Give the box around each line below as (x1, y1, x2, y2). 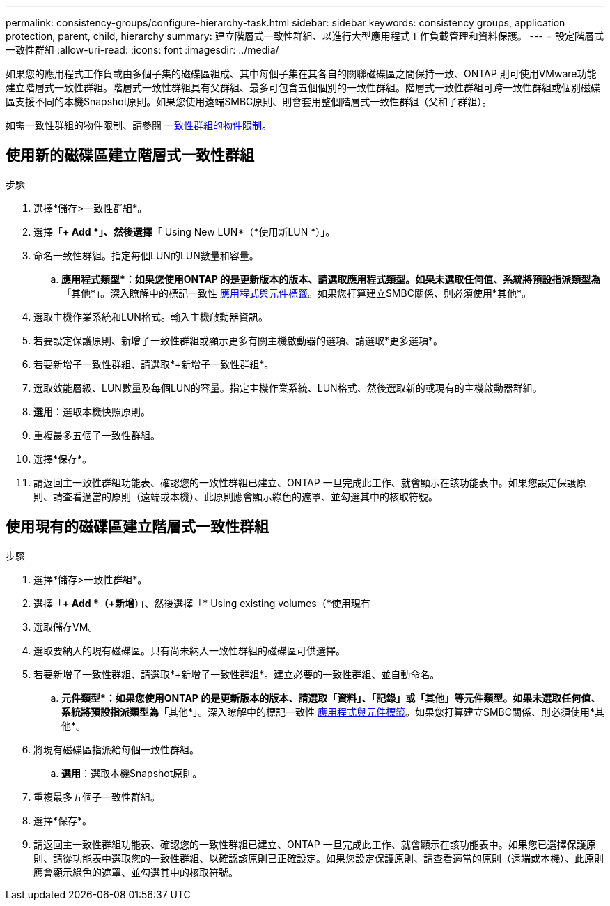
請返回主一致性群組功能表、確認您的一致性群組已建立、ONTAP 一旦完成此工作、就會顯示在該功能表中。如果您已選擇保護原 (33, 838, 596, 850)
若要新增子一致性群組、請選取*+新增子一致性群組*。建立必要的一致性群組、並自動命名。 (33, 668, 440, 680)
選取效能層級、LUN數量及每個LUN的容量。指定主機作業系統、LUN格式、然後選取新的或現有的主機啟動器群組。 (33, 381, 542, 394)
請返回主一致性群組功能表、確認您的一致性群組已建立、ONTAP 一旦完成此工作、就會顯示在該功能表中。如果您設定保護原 (33, 476, 586, 489)
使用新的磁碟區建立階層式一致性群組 (6, 146, 254, 164)
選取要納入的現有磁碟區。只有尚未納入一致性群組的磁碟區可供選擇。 (33, 644, 345, 657)
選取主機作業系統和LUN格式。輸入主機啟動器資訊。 (33, 310, 268, 323)
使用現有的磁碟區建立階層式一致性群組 (6, 518, 269, 536)
